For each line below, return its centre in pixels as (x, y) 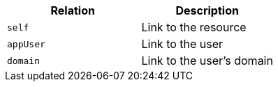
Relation (73, 10)
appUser (26, 44)
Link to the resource (194, 27)
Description (207, 10)
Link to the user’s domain (207, 61)
